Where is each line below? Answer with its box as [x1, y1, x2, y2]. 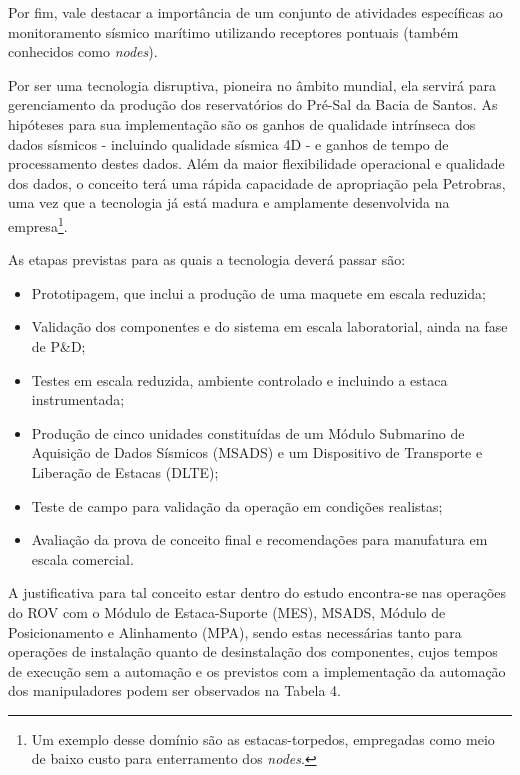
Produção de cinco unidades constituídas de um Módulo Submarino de [31, 422, 465, 443]
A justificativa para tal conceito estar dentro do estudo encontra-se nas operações [8, 582, 507, 603]
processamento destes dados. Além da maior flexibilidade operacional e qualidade [8, 153, 505, 174]
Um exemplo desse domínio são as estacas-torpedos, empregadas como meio [31, 728, 495, 749]
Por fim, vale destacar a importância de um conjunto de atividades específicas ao [8, 2, 503, 22]
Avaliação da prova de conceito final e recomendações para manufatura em [31, 529, 488, 550]
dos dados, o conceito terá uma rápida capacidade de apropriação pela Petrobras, [8, 172, 506, 193]
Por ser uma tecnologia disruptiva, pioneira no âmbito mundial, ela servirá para [8, 74, 497, 95]
